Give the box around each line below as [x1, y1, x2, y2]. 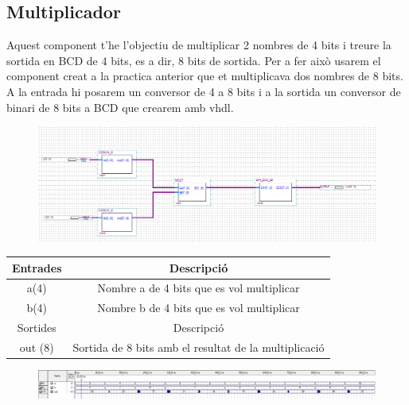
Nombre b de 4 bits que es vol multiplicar [97, 299, 300, 316]
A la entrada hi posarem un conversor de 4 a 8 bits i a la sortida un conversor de [6, 83, 401, 99]
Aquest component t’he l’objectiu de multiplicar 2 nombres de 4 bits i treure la [6, 37, 391, 53]
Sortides [17, 319, 56, 336]
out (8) [19, 338, 54, 355]
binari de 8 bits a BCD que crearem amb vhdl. [6, 98, 234, 115]
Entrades [12, 259, 62, 276]
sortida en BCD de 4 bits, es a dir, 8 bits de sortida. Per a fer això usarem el [6, 52, 381, 68]
